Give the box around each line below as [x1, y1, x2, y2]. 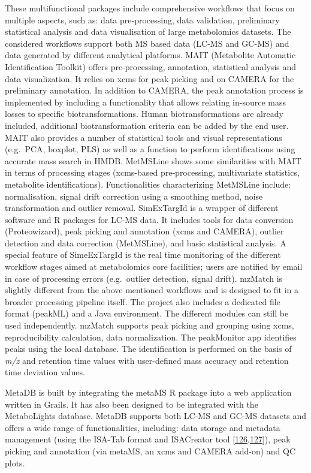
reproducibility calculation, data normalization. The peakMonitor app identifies [5, 330, 297, 343]
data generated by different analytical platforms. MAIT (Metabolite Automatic [5, 49, 296, 61]
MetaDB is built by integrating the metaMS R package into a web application [5, 386, 292, 398]
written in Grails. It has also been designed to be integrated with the [5, 397, 258, 410]
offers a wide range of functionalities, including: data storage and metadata [5, 421, 280, 433]
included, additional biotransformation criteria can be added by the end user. [5, 119, 289, 131]
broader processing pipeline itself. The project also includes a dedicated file [5, 295, 280, 308]
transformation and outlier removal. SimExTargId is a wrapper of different [5, 201, 279, 214]
